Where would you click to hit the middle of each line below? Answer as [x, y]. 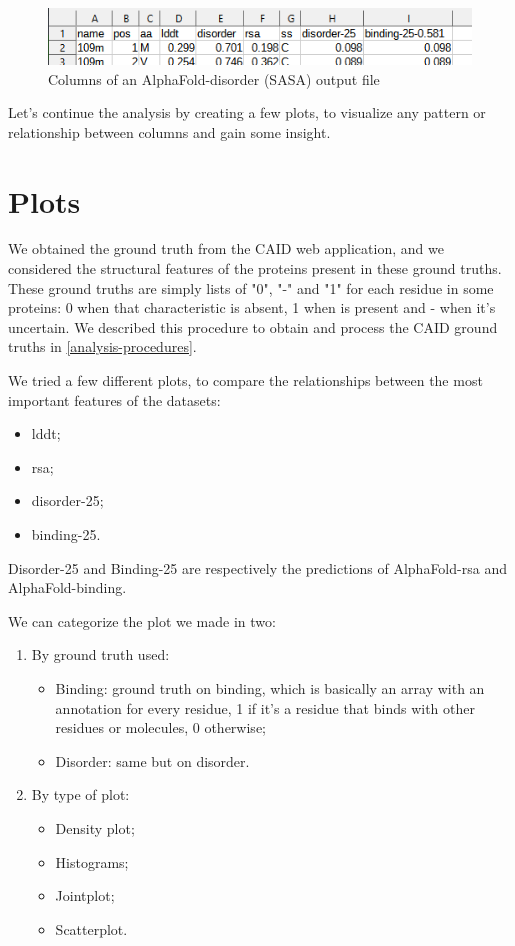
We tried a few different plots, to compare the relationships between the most [245, 380]
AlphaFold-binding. [67, 587]
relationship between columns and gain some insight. [169, 131]
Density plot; [95, 827]
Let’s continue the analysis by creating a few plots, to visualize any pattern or [247, 112]
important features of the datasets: [114, 399]
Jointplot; [85, 895]
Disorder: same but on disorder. [152, 760]
